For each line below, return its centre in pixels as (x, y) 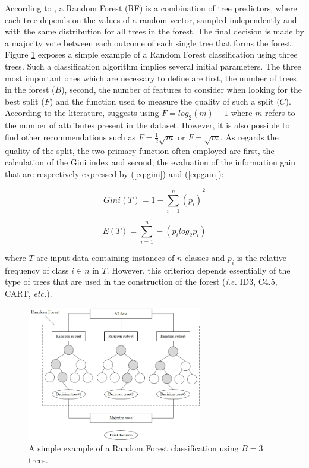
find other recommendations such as (70, 136)
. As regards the (249, 136)
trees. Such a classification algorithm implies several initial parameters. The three (153, 66)
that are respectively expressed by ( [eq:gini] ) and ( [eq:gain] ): (114, 173)
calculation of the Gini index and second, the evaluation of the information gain (150, 162)
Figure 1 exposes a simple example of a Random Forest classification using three (151, 54)
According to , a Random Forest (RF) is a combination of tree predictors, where (151, 8)
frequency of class (37, 270)
